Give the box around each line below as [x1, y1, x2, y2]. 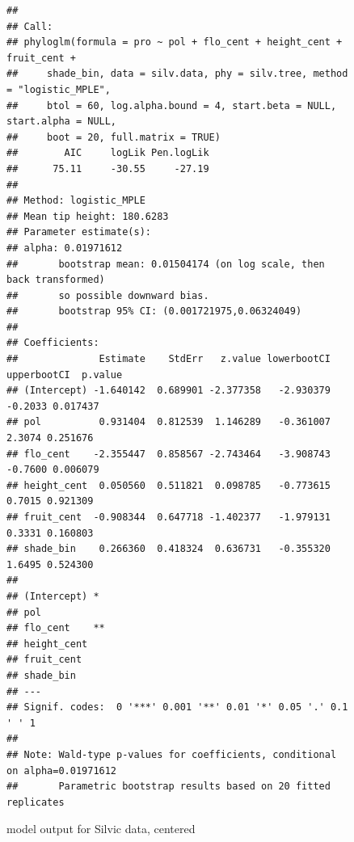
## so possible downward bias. [6, 289, 209, 301]
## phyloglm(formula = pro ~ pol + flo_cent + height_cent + [6, 36, 343, 48]
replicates [6, 796, 65, 808]
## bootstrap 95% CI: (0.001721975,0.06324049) [6, 305, 302, 318]
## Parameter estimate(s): [6, 226, 151, 238]
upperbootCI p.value [6, 368, 123, 381]
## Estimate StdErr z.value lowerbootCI [6, 353, 331, 365]
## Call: [6, 20, 53, 32]
